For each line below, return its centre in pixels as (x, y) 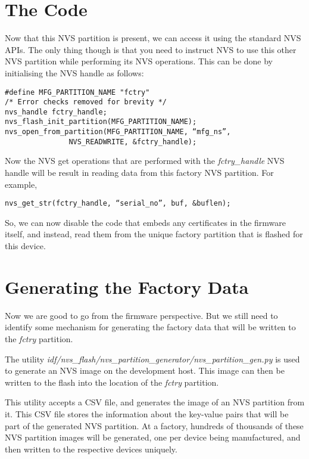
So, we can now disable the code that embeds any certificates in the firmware (146, 222)
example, (21, 184)
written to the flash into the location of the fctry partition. (112, 382)
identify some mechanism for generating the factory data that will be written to (150, 327)
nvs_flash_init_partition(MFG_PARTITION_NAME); (101, 122)
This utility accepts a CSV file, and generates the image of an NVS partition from (155, 402)
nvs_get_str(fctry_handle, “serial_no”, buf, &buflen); (118, 204)
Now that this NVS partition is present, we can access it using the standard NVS (153, 38)
